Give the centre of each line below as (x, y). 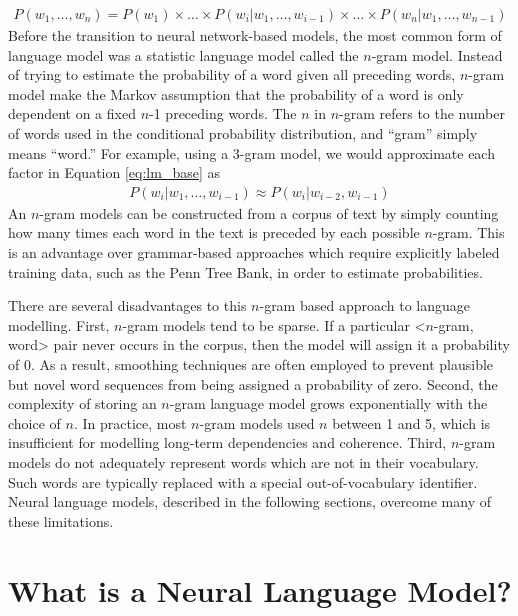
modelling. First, (59, 324)
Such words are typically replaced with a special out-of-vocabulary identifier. (243, 481)
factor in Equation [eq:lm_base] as (114, 172)
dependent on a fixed (72, 113)
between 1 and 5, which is (411, 422)
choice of (34, 422)
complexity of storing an (82, 403)
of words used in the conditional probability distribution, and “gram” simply (243, 133)
